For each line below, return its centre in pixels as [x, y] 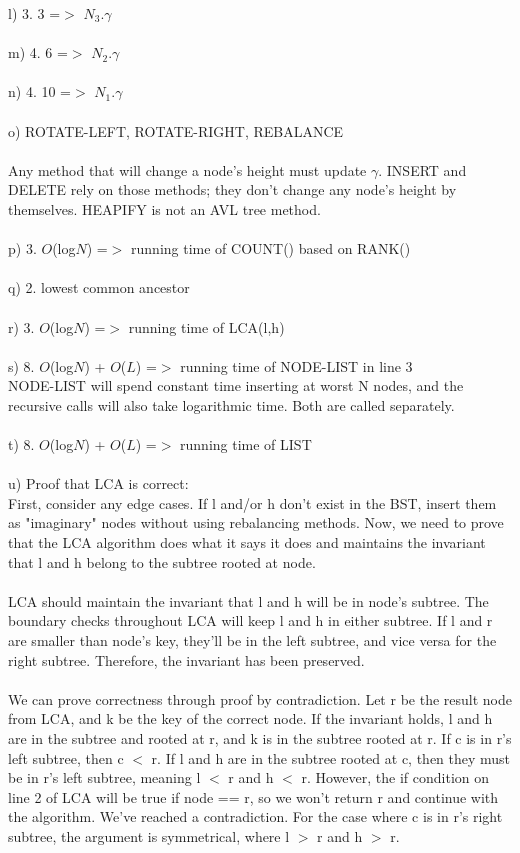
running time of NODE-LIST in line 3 [296, 365]
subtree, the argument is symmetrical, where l [149, 835]
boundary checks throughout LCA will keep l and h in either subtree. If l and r [250, 620]
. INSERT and [422, 169]
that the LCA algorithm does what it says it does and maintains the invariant [247, 542]
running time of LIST [246, 444]
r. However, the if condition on [395, 777]
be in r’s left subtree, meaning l [104, 777]
